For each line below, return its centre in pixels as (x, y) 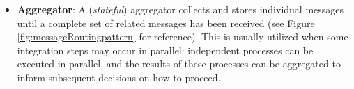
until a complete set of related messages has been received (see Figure (166, 23)
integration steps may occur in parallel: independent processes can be (165, 50)
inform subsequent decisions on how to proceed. (119, 77)
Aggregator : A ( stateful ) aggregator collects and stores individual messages (180, 9)
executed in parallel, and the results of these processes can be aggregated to (179, 64)
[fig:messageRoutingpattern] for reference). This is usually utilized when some (183, 37)
